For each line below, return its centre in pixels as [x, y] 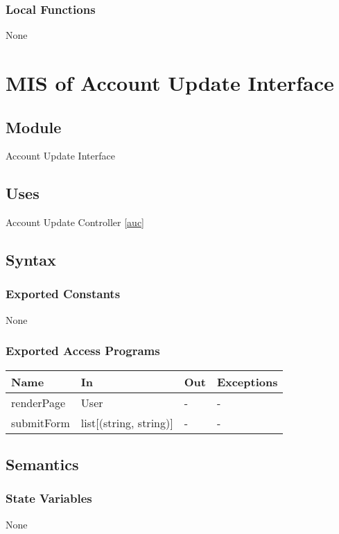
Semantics [42, 464]
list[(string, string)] [127, 422]
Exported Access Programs [83, 351]
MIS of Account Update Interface [170, 83]
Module [34, 127]
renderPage [38, 402]
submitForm [41, 422]
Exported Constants [63, 294]
